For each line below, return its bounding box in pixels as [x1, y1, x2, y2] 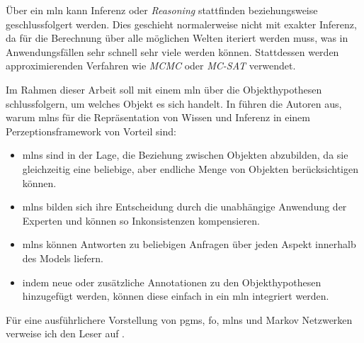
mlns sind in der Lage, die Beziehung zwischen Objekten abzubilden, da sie [22, 147, 348, 162]
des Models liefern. [22, 250, 103, 265]
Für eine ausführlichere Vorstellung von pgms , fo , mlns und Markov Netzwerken [6, 312, 353, 327]
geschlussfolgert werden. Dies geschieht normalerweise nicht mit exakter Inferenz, [6, 16, 357, 31]
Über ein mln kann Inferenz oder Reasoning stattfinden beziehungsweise [6, 3, 318, 17]
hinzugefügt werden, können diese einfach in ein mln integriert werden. [22, 288, 329, 303]
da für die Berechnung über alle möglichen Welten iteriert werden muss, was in [6, 30, 348, 45]
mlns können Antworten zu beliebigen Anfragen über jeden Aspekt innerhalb [22, 237, 356, 252]
